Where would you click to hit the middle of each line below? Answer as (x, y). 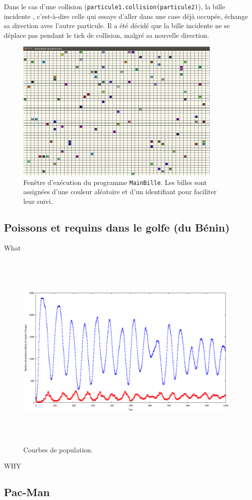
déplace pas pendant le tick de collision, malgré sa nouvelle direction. (107, 35)
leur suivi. (38, 201)
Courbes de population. (58, 449)
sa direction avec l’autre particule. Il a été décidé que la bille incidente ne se (117, 25)
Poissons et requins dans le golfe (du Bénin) (117, 227)
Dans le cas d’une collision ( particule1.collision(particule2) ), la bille (115, 6)
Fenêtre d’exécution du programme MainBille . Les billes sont (115, 182)
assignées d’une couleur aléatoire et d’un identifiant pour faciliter (120, 192)
